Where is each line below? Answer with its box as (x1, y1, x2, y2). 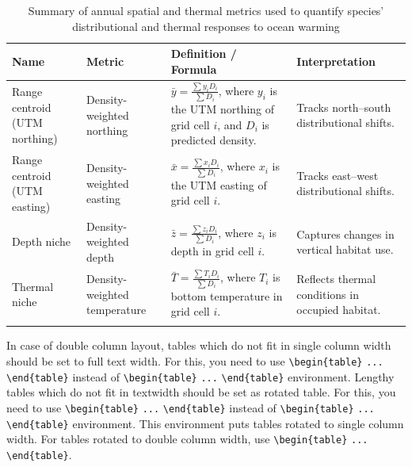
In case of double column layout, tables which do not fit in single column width (6, 337, 391, 354)
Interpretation (296, 52, 376, 69)
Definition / (170, 45, 237, 62)
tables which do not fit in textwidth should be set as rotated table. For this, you (6, 384, 396, 400)
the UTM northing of (170, 101, 275, 117)
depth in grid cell (170, 243, 254, 259)
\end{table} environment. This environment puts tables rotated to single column (6, 415, 404, 431)
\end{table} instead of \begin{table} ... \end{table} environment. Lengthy (6, 368, 395, 385)
